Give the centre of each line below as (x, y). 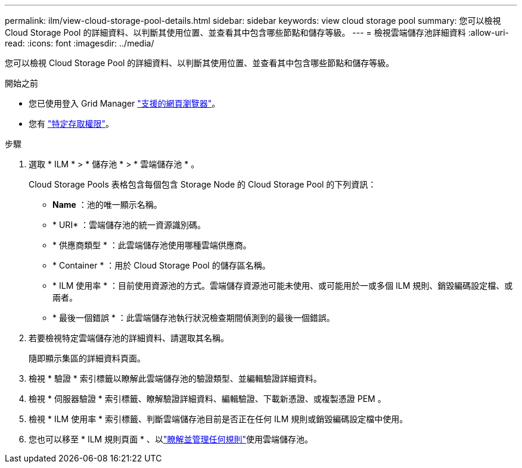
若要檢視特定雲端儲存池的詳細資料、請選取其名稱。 (129, 338)
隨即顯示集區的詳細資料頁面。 (87, 358)
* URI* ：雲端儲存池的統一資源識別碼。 (129, 225)
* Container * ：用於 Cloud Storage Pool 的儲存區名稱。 (161, 265)
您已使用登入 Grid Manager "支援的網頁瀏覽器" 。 (125, 103)
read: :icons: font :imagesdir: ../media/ (80, 43)
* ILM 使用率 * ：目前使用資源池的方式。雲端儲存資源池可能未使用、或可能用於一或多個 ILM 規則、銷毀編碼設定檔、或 (283, 286)
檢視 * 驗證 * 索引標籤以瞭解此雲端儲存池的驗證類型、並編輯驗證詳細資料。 (175, 378)
